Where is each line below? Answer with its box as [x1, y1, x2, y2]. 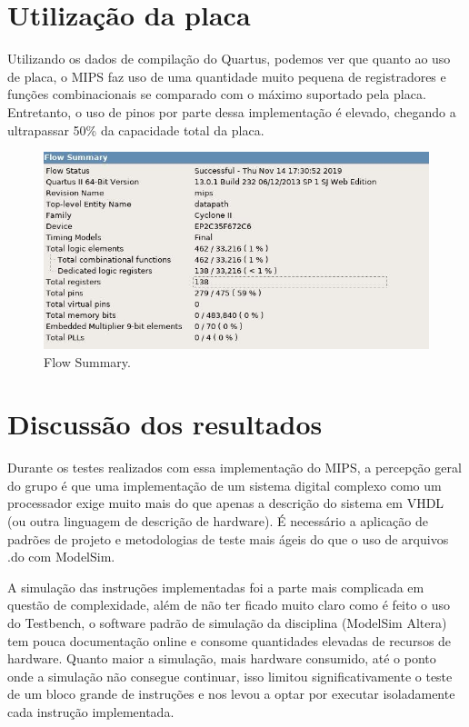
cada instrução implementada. [7, 702, 175, 721]
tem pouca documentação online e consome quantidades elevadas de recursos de [7, 631, 452, 650]
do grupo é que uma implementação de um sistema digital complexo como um [7, 475, 442, 494]
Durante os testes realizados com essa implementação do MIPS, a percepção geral [7, 458, 462, 477]
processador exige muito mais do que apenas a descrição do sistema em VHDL [7, 493, 444, 513]
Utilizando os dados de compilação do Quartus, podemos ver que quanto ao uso [7, 49, 451, 68]
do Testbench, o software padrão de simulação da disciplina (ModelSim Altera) [7, 612, 447, 632]
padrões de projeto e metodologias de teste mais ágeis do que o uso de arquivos [7, 529, 449, 548]
